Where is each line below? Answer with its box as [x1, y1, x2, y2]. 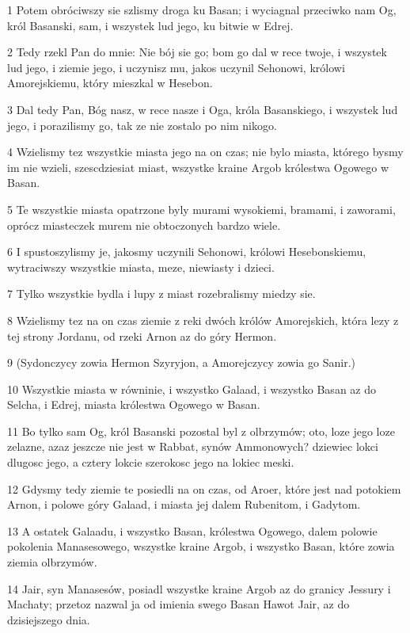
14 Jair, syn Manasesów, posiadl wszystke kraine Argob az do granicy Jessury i [7, 580, 391, 597]
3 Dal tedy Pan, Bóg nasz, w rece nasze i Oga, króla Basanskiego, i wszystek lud [7, 101, 398, 117]
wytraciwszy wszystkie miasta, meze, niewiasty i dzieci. [7, 258, 275, 275]
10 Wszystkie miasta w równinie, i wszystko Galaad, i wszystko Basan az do [7, 380, 376, 397]
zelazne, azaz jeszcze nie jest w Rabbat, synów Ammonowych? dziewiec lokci [7, 438, 378, 455]
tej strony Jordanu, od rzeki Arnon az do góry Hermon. [7, 327, 277, 344]
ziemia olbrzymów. [7, 554, 97, 570]
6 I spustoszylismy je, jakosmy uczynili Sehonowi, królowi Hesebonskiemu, [7, 243, 366, 260]
